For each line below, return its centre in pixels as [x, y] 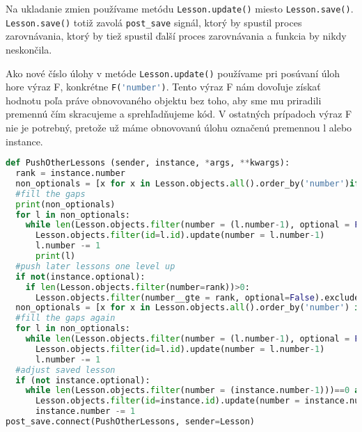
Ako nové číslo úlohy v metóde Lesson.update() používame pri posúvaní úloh [173, 73]
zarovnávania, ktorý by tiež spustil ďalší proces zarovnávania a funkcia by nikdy [176, 36]
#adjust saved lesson [65, 370]
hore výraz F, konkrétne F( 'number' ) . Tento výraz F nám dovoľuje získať [163, 87]
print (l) [55, 256]
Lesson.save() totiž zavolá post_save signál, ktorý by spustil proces [154, 22]
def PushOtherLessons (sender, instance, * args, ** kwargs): [148, 163]
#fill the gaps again [65, 318]
